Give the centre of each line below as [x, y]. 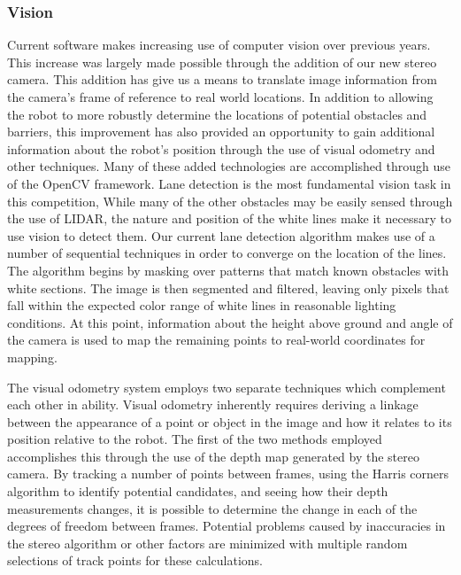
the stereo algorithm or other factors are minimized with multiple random [207, 543]
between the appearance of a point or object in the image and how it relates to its [230, 421]
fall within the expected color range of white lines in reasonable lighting [202, 305]
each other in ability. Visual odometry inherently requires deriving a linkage [213, 404]
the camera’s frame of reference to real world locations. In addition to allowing [220, 97]
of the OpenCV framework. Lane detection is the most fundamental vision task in [229, 183]
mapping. [32, 357]
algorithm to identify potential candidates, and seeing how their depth [198, 491]
